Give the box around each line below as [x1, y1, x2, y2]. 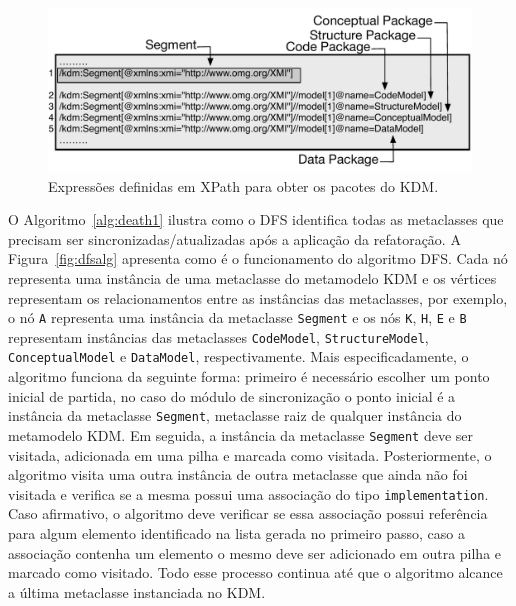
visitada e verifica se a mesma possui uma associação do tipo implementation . [8, 483, 489, 504]
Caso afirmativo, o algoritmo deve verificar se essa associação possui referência [8, 503, 488, 524]
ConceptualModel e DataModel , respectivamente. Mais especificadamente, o [8, 346, 469, 367]
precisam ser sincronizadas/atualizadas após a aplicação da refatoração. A [8, 228, 461, 249]
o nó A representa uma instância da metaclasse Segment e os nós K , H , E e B [8, 307, 467, 328]
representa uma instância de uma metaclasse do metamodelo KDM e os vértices [8, 267, 497, 288]
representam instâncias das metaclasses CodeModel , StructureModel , [8, 326, 429, 347]
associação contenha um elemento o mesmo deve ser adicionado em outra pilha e [8, 542, 502, 563]
